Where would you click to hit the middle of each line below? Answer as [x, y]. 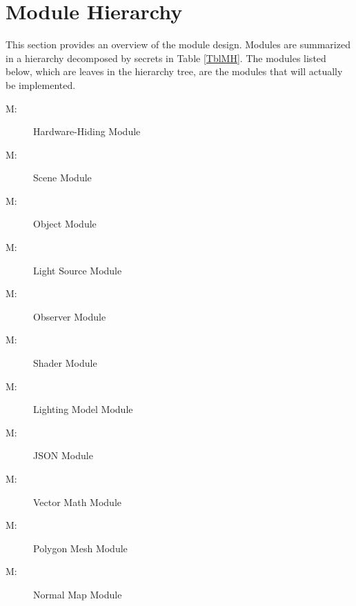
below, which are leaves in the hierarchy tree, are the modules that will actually [174, 71]
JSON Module [63, 455]
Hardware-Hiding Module [87, 131]
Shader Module [65, 363]
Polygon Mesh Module [80, 548]
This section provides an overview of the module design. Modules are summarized [178, 44]
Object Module [65, 224]
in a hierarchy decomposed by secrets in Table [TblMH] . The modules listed [166, 58]
